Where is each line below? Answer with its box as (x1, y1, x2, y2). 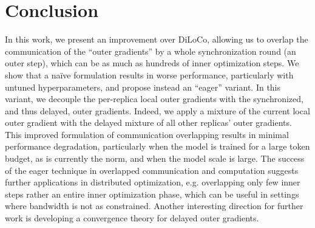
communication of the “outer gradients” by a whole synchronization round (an (5, 44, 296, 57)
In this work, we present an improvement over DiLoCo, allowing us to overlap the (5, 33, 308, 46)
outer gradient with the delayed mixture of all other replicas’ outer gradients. (5, 116, 292, 129)
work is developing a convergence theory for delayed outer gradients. (5, 212, 259, 224)
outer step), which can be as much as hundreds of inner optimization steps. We (5, 57, 299, 69)
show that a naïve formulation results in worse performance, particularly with (5, 68, 294, 81)
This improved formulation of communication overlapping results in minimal (5, 128, 289, 140)
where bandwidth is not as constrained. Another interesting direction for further (5, 199, 303, 212)
